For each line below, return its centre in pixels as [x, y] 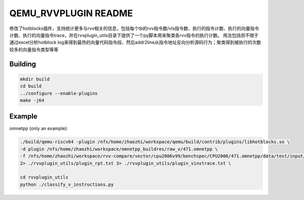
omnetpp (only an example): [39, 129]
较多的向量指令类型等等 [34, 49]
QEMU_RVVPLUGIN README [71, 13]
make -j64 [32, 100]
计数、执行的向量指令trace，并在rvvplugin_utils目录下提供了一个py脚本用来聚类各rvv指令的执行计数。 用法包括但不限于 [134, 35]
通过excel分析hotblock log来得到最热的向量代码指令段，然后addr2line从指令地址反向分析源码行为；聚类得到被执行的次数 [135, 43]
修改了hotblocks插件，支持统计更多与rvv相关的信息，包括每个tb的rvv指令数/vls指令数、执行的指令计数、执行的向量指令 [134, 28]
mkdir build [35, 79]
